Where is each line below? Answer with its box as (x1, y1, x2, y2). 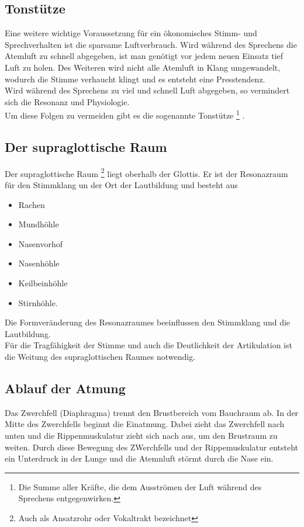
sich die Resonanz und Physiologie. (5, 95, 130, 108)
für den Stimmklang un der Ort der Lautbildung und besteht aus (5, 179, 238, 191)
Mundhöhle (18, 218, 59, 230)
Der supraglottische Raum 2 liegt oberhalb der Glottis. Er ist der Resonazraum (5, 165, 288, 179)
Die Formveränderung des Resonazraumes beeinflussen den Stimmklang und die (5, 316, 291, 328)
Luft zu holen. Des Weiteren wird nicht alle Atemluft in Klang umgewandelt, (5, 61, 281, 73)
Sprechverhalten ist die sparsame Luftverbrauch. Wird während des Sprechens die (5, 38, 297, 50)
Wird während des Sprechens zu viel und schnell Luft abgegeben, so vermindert (5, 84, 290, 96)
